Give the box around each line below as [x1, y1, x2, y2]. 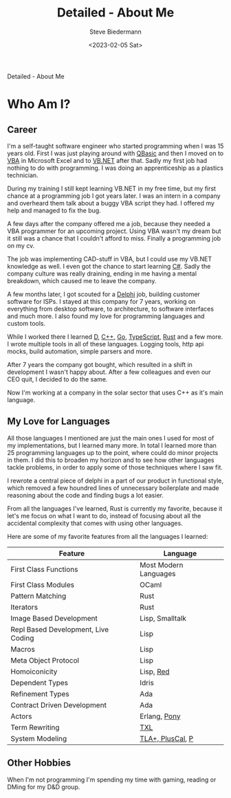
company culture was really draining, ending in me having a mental [7, 269, 197, 278]
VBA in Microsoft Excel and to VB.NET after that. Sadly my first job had [7, 156, 208, 164]
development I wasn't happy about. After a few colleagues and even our [7, 368, 211, 376]
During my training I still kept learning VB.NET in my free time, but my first [7, 184, 217, 192]
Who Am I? [7, 96, 71, 112]
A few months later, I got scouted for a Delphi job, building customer [7, 290, 201, 298]
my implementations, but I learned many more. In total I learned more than [7, 441, 217, 450]
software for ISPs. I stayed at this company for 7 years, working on [7, 297, 196, 305]
